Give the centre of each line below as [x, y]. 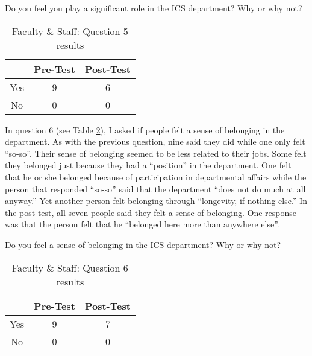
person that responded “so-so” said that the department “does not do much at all [155, 189]
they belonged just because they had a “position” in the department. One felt [148, 165]
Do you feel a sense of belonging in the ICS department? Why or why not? [143, 244]
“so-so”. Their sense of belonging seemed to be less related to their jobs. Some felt [156, 153]
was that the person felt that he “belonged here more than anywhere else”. [142, 224]
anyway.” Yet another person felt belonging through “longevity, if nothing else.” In [156, 201]
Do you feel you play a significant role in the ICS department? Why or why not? [154, 8]
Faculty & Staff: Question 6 [70, 267]
